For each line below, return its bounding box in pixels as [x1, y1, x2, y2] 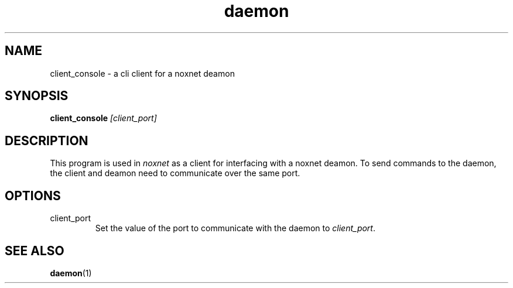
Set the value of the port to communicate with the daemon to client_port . [95, 223, 376, 234]
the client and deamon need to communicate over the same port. [50, 168, 300, 179]
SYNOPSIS [5, 88, 69, 104]
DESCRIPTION [5, 133, 88, 148]
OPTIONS [5, 188, 61, 203]
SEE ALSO [5, 243, 64, 258]
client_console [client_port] [50, 113, 157, 124]
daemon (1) [50, 268, 92, 278]
